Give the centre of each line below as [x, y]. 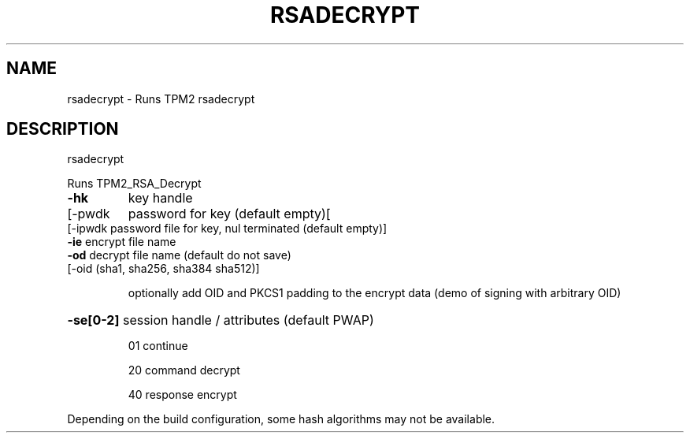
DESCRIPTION [63, 129]
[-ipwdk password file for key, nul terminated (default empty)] [227, 229]
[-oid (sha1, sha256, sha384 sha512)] [163, 269]
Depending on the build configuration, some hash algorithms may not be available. [281, 419]
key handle [160, 198]
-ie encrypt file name [122, 242]
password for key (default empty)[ [229, 214]
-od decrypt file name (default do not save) [179, 255]
